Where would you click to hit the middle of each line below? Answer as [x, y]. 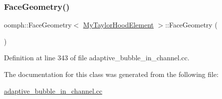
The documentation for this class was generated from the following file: [111, 74]
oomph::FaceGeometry [38, 25]
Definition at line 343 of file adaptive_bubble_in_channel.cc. [97, 58]
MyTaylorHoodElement [118, 25]
